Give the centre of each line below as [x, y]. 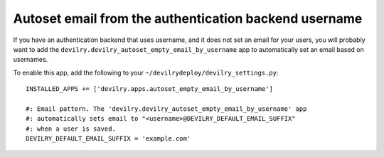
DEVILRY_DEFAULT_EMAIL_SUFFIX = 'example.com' [108, 139]
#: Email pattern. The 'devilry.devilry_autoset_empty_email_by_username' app [166, 109]
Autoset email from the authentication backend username [188, 18]
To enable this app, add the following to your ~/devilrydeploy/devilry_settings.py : [146, 72]
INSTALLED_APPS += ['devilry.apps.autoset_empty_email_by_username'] [150, 89]
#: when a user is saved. [71, 129]
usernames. [31, 60]
